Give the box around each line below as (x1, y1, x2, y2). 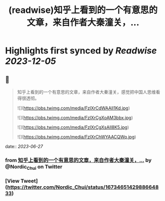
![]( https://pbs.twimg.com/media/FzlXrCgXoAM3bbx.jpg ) (17, 115, 133, 120)
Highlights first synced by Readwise (5, 45, 157, 56)
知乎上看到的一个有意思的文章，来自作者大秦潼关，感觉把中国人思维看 (17, 89, 161, 95)
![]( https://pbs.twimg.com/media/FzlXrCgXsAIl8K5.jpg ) (17, 124, 129, 130)
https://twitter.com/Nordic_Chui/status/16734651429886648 (7, 184, 159, 191)
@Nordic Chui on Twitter (5, 163, 63, 171)
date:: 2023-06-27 (5, 144, 43, 149)
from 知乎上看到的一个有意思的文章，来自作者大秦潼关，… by (5, 156, 152, 163)
